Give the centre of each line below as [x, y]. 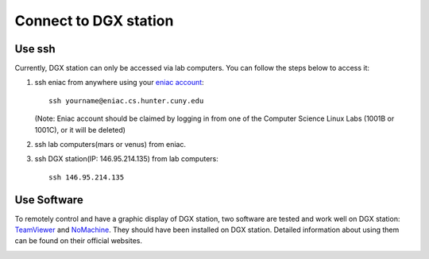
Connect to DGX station [94, 21]
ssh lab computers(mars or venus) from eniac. [110, 145]
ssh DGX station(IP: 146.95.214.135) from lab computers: [126, 159]
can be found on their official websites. [79, 241]
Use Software [49, 200]
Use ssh [35, 49]
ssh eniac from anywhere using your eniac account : [119, 83]
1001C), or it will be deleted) [80, 129]
